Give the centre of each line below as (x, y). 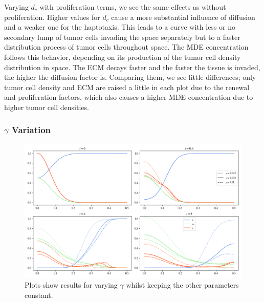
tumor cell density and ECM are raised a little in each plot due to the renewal (127, 87)
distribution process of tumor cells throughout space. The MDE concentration (126, 47)
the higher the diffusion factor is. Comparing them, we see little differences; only (130, 77)
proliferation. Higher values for (52, 17)
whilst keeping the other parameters (182, 285)
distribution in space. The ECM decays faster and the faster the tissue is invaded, (132, 67)
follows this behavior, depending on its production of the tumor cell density (123, 57)
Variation (31, 130)
